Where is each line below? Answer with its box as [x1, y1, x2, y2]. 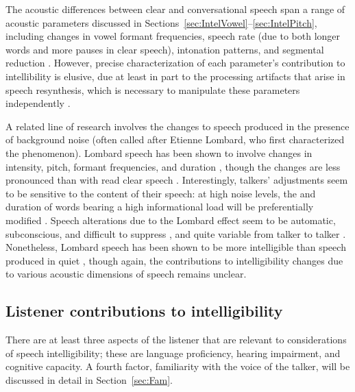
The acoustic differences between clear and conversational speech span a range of [5, 2, 345, 16]
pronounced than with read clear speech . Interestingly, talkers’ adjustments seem [5, 173, 348, 187]
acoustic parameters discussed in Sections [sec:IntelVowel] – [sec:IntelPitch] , [5, 15, 317, 29]
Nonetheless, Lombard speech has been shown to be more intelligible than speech [5, 240, 346, 254]
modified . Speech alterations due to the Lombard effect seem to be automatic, [5, 212, 336, 227]
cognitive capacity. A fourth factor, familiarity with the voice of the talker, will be [5, 359, 350, 373]
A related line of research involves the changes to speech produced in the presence [5, 119, 350, 133]
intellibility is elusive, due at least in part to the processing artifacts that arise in [5, 69, 345, 83]
